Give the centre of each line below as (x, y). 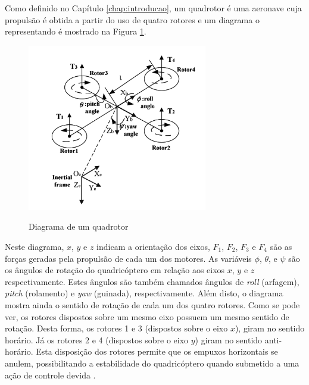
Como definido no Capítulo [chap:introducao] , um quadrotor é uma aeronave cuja (153, 8)
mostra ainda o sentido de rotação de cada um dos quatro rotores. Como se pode (152, 304)
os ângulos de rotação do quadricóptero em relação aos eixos (115, 270)
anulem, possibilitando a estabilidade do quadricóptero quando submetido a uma (152, 363)
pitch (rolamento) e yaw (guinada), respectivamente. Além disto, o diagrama (144, 293)
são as (281, 246)
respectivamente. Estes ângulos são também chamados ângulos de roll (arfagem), (152, 281)
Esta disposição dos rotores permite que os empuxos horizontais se (157, 351)
